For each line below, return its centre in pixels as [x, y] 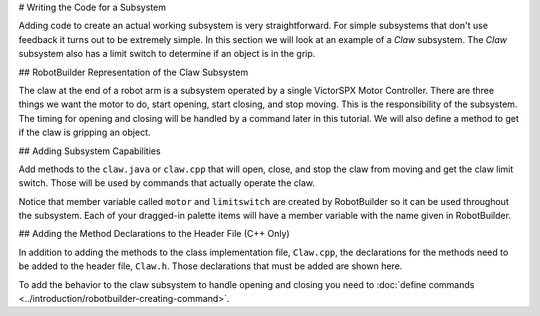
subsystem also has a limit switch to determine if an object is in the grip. [167, 54]
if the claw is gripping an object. [84, 132]
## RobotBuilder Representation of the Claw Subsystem [133, 72]
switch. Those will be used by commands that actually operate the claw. [166, 183]
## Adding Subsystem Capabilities [89, 151]
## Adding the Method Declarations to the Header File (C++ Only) [154, 234]
